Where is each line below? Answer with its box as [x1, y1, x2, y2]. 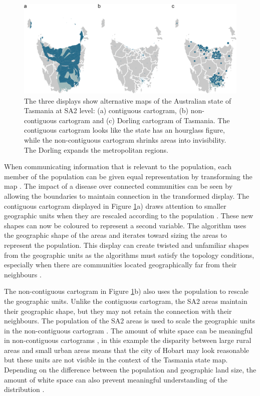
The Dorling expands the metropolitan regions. [24, 144, 168, 155]
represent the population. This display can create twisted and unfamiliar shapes [4, 239, 249, 250]
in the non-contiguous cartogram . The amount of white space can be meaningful [4, 325, 253, 335]
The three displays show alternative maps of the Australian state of [24, 95, 231, 106]
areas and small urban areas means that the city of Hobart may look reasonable [4, 344, 249, 355]
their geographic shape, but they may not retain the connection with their [4, 305, 232, 316]
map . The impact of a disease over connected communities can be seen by [4, 181, 233, 191]
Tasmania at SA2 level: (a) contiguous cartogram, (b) [24, 105, 189, 116]
